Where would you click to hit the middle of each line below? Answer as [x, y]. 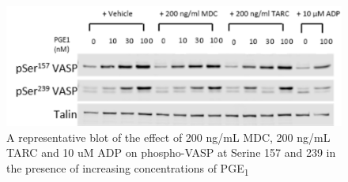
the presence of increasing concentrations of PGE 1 [128, 169]
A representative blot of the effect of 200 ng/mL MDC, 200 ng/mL [168, 137]
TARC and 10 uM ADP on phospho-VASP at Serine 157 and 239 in [171, 152]
